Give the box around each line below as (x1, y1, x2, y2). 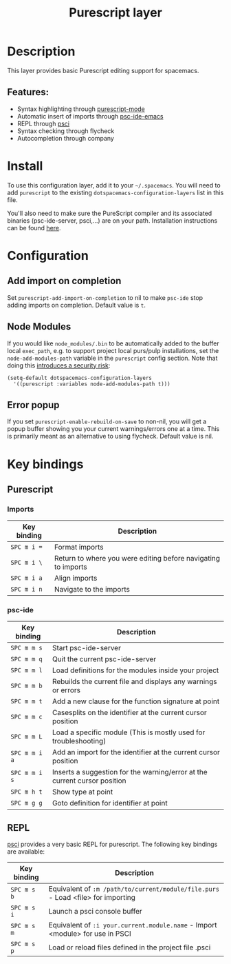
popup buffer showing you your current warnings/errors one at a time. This (7, 425, 220, 433)
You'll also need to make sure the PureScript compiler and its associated (7, 209, 212, 217)
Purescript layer (68, 5, 163, 21)
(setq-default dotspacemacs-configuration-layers (7, 374, 153, 381)
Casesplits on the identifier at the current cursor (52, 708, 208, 718)
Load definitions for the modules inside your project (52, 665, 219, 675)
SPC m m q (10, 655, 43, 663)
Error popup (7, 399, 60, 411)
